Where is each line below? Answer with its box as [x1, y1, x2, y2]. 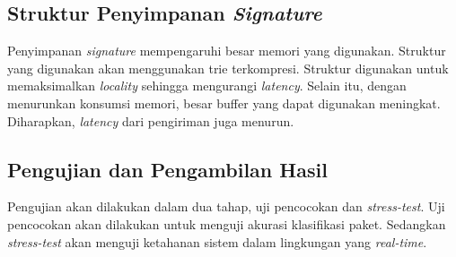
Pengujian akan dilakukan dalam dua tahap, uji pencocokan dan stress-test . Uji [7, 197, 445, 216]
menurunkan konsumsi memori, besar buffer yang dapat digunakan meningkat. [7, 93, 441, 112]
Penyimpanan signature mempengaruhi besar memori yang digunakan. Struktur [7, 41, 446, 60]
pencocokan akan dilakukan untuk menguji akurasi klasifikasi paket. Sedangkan [7, 214, 446, 233]
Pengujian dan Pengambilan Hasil [7, 155, 328, 183]
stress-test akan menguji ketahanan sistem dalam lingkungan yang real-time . [7, 232, 427, 251]
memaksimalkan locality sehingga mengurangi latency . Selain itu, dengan [7, 76, 407, 95]
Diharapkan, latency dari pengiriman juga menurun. [7, 111, 294, 130]
